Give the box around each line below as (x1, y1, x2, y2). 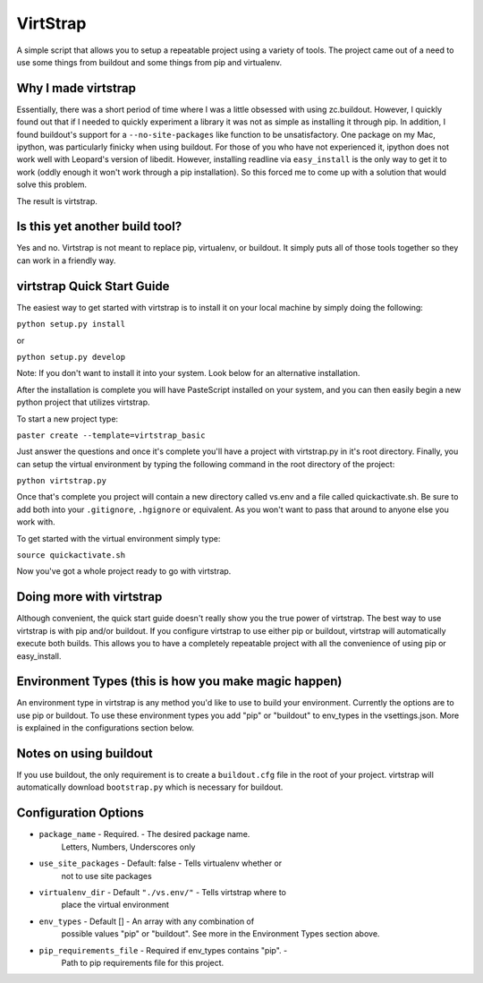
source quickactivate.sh (16, 551, 125, 560)
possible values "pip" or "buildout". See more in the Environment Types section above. (61, 928, 380, 939)
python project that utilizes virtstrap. (16, 397, 151, 407)
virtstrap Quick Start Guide (16, 278, 170, 294)
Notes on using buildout (16, 746, 153, 761)
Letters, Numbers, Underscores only (61, 842, 196, 852)
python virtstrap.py (16, 475, 107, 486)
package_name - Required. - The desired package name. (38, 829, 250, 840)
